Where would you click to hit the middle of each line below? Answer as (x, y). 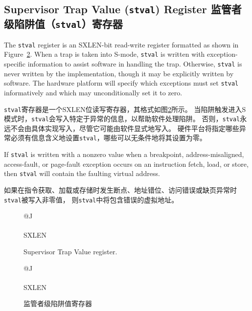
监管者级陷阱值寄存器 (58, 303)
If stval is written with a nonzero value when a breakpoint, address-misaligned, (124, 154)
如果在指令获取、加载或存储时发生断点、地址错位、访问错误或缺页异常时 (120, 190)
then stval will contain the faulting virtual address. (82, 173)
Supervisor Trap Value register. (70, 252)
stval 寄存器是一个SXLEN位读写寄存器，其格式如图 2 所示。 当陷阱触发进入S (125, 109)
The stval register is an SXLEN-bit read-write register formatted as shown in (121, 44)
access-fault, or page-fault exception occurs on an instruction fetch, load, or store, (126, 164)
